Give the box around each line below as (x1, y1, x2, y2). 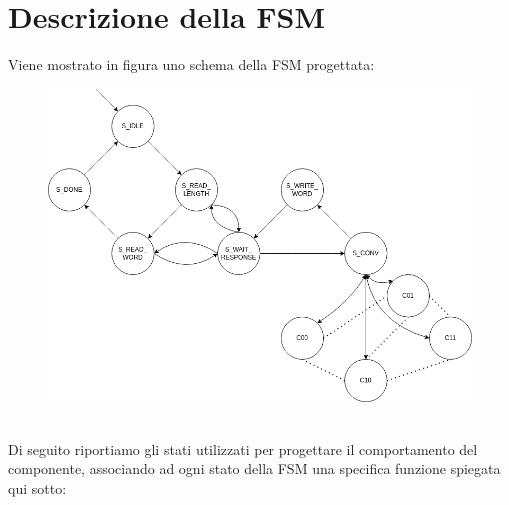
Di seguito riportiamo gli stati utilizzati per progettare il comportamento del (8, 438, 478, 459)
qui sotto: (8, 477, 67, 498)
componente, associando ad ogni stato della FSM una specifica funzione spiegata (8, 458, 501, 479)
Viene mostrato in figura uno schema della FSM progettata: (8, 54, 375, 75)
